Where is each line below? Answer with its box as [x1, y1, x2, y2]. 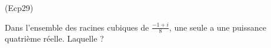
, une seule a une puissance [169, 21, 266, 33]
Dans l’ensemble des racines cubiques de [5, 21, 149, 33]
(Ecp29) [5, 2, 34, 13]
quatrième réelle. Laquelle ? [5, 32, 104, 45]
